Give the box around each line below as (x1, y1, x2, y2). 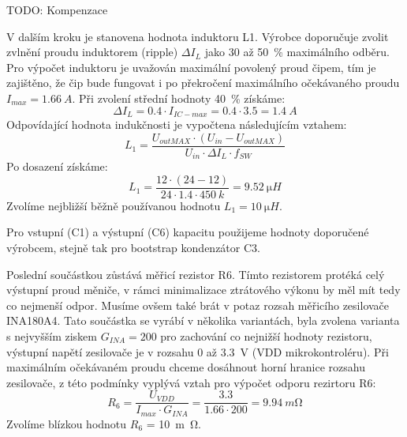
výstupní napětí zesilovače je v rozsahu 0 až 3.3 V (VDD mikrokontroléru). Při (6, 343, 389, 360)
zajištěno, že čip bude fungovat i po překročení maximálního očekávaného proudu (6, 74, 400, 91)
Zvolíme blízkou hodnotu (6, 415, 127, 431)
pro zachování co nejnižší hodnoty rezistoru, (160, 327, 372, 344)
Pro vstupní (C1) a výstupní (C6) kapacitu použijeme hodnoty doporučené (6, 224, 369, 240)
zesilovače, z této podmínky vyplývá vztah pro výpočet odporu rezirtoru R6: (6, 374, 376, 390)
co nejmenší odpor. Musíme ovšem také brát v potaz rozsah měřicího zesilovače (6, 296, 390, 313)
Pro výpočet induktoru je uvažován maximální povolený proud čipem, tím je (6, 58, 376, 75)
